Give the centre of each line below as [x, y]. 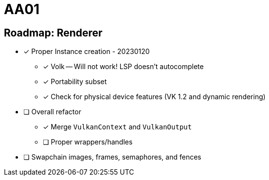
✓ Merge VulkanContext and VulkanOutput [117, 127]
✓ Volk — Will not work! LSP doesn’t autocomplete [123, 67]
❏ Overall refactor [52, 112]
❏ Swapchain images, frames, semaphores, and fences [112, 157]
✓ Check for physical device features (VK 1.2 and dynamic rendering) [154, 97]
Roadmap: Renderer [53, 33]
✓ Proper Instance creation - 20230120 [87, 52]
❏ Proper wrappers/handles [88, 142]
